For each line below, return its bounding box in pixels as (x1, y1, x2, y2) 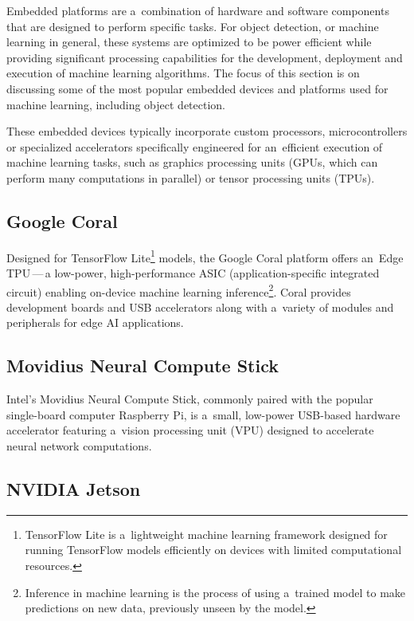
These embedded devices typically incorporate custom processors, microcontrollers (6, 123, 408, 140)
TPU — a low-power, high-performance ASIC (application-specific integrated (6, 264, 380, 281)
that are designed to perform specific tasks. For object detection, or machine (6, 18, 379, 34)
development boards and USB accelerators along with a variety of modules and (6, 298, 394, 315)
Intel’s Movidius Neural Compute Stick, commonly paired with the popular (6, 391, 373, 407)
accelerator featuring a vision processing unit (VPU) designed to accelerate (6, 422, 374, 438)
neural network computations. (6, 438, 152, 454)
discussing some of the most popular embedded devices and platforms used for (6, 80, 389, 96)
